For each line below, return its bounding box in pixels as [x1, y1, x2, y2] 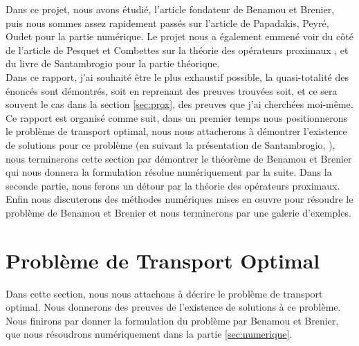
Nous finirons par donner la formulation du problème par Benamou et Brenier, [6, 313, 339, 327]
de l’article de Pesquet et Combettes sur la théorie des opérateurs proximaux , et [6, 42, 349, 57]
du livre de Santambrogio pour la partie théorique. [6, 56, 220, 71]
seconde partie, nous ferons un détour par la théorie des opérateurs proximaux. [6, 178, 340, 192]
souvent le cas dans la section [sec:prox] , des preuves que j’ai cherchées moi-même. [6, 97, 353, 111]
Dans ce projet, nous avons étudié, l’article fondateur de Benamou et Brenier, [6, 2, 335, 16]
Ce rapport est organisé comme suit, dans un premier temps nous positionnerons [6, 110, 347, 125]
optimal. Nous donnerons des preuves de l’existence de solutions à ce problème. [6, 300, 341, 314]
